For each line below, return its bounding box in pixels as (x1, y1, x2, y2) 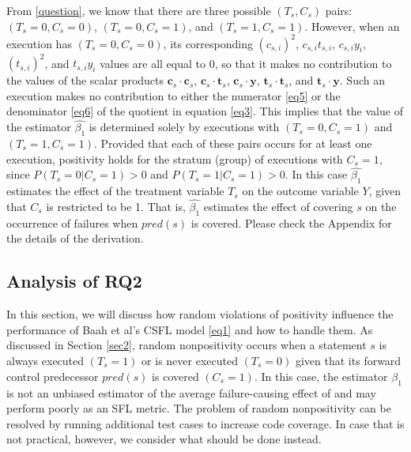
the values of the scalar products (6, 72, 164, 89)
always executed (6, 352, 85, 368)
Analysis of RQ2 (6, 269, 142, 293)
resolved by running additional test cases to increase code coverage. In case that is (6, 415, 405, 431)
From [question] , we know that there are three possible (6, 2, 271, 18)
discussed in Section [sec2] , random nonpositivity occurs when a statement (6, 337, 367, 353)
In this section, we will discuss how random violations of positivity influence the (6, 306, 394, 322)
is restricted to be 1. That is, (46, 198, 186, 214)
